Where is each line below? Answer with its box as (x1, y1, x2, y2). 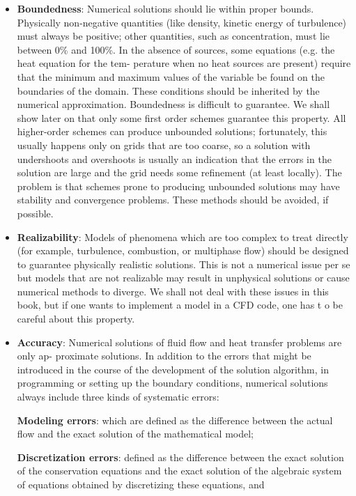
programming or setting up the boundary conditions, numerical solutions (17, 375, 328, 390)
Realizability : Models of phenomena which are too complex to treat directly (17, 229, 348, 244)
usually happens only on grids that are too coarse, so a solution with (17, 137, 311, 152)
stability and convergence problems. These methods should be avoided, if (17, 192, 329, 207)
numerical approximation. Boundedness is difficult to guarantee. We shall (17, 97, 330, 111)
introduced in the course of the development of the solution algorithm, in (17, 362, 329, 376)
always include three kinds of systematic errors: (17, 389, 219, 404)
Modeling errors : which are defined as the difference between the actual (17, 412, 333, 427)
